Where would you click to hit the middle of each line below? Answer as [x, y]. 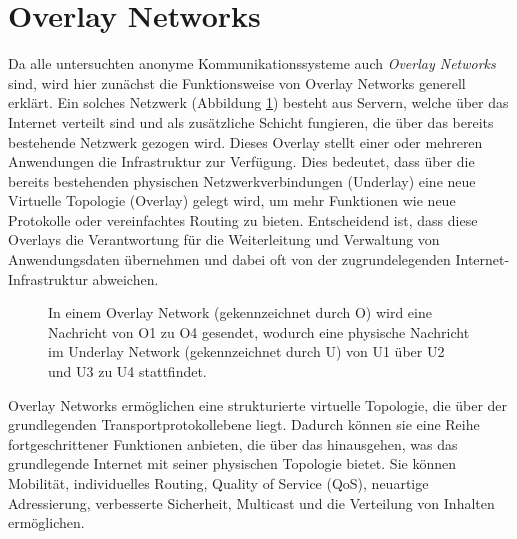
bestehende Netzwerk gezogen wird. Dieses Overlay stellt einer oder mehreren [245, 141]
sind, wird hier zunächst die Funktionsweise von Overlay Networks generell [237, 82]
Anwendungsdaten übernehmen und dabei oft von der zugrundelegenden [229, 259]
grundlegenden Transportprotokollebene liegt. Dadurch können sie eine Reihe [244, 424]
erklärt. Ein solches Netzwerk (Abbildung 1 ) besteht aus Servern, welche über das [258, 102]
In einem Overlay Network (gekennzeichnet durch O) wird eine [240, 312]
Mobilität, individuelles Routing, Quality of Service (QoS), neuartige [218, 483]
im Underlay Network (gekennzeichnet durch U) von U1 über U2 [246, 351]
